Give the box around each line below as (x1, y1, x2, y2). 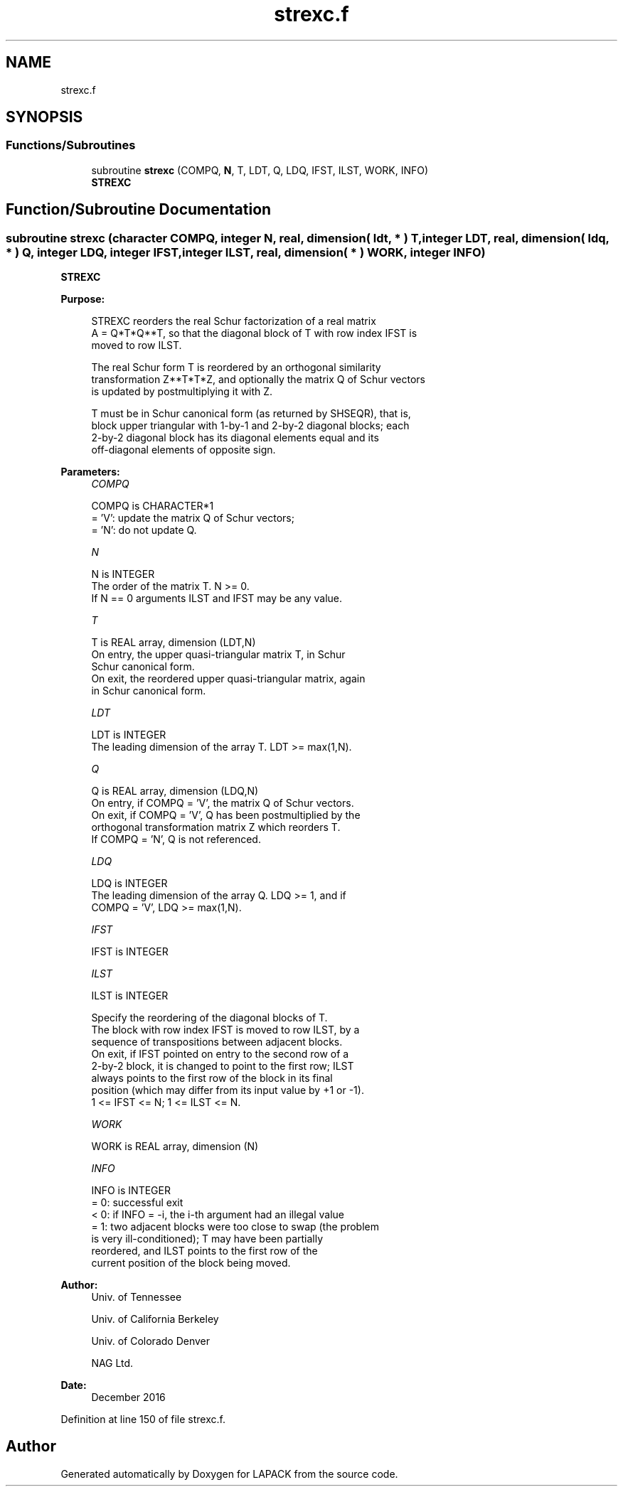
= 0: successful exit (91, 1196, 183, 1209)
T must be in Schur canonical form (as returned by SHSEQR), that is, (91, 407, 411, 420)
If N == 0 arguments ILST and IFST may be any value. (91, 592, 342, 605)
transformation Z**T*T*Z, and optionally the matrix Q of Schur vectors (91, 373, 425, 386)
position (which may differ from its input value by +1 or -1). (91, 1084, 364, 1097)
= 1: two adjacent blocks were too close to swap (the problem (91, 1220, 379, 1233)
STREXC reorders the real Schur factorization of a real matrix (91, 315, 376, 328)
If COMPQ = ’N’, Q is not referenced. (91, 833, 261, 846)
